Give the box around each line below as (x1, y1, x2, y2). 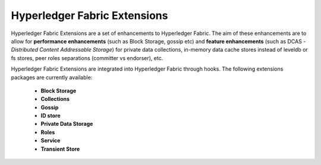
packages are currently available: (11, 74, 93, 81)
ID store (40, 112, 61, 119)
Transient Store (40, 145, 80, 153)
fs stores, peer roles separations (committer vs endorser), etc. (11, 54, 163, 62)
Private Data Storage (40, 120, 93, 128)
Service (40, 137, 61, 144)
